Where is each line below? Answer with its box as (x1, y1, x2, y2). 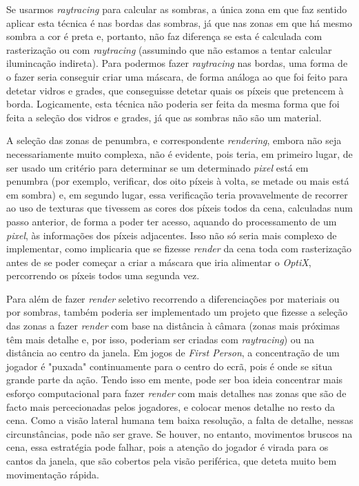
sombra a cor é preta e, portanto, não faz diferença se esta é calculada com (6, 29, 322, 43)
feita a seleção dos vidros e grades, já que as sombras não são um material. (6, 110, 322, 124)
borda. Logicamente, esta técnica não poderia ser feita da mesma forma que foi (6, 97, 340, 111)
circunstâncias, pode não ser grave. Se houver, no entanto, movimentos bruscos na (6, 426, 353, 441)
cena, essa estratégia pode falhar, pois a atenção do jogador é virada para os (6, 440, 329, 454)
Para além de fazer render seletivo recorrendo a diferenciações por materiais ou (6, 291, 340, 305)
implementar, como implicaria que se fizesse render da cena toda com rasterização (6, 241, 352, 256)
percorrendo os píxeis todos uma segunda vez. (6, 268, 200, 283)
